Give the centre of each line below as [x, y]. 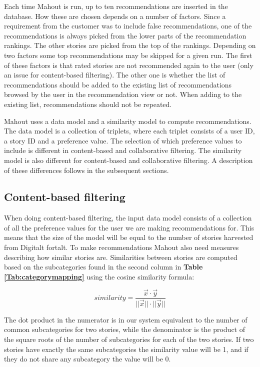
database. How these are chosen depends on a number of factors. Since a [115, 16]
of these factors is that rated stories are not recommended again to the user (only [129, 65]
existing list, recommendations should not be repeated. [88, 104]
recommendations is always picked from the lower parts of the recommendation [125, 35]
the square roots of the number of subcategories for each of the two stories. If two [129, 339]
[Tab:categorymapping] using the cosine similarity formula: [99, 276]
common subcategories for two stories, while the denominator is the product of [125, 329]
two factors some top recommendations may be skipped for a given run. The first [128, 55]
